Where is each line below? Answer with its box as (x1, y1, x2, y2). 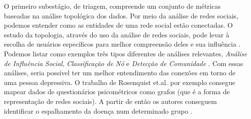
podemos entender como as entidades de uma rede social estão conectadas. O (4, 20, 233, 30)
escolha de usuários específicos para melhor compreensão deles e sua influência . (4, 39, 241, 49)
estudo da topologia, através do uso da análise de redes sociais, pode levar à (4, 29, 230, 39)
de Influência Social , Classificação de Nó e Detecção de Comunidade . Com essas (4, 58, 243, 68)
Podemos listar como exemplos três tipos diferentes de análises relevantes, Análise (4, 48, 247, 58)
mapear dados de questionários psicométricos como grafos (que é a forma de (4, 86, 230, 97)
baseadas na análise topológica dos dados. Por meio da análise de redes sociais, (4, 10, 238, 20)
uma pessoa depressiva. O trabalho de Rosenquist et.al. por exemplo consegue (4, 77, 235, 87)
